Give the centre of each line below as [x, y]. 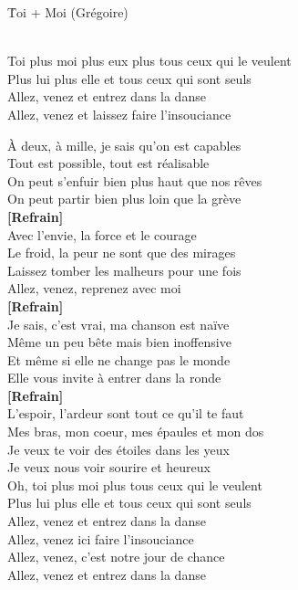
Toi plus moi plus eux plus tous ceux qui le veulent [149, 61]
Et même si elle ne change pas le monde [119, 359]
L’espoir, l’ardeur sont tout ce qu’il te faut [126, 413]
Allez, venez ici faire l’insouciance [101, 538]
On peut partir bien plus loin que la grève [124, 199]
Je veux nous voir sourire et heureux [109, 467]
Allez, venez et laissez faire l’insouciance [119, 114]
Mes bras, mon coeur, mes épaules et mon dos [136, 432]
